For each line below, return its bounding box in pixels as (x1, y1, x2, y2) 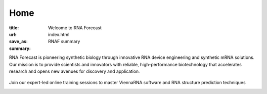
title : (9, 25, 19, 31)
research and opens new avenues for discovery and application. (9, 68, 140, 74)
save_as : (9, 39, 28, 45)
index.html (48, 31, 70, 37)
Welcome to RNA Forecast (48, 25, 102, 31)
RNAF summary (48, 39, 80, 45)
